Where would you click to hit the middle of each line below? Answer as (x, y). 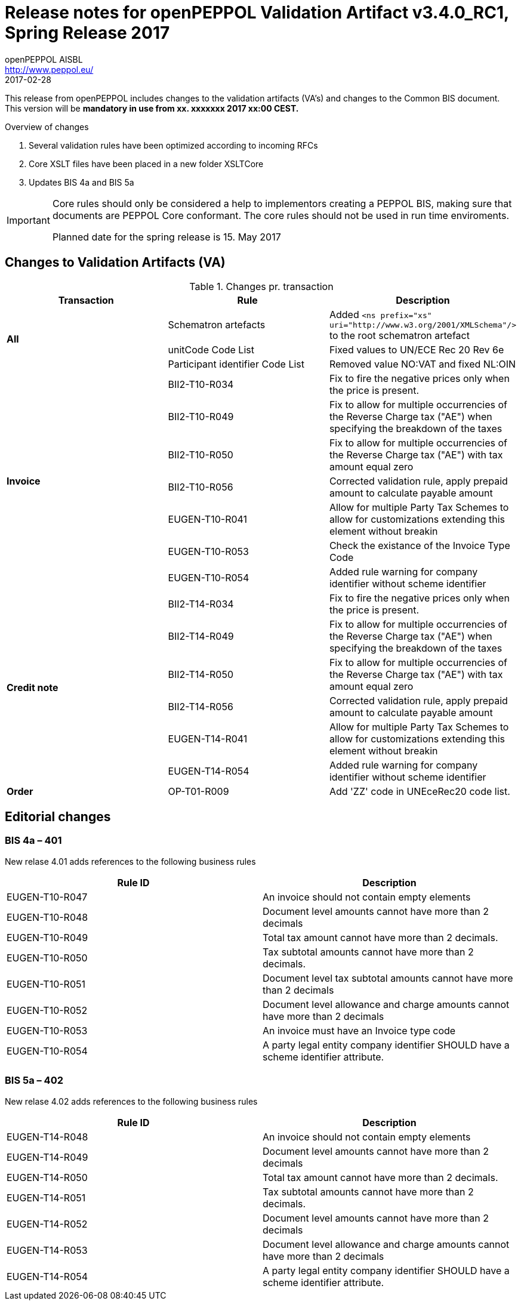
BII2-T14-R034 (201, 604)
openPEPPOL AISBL (44, 59)
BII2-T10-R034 (201, 384)
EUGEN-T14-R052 (47, 1224)
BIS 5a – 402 (34, 1080)
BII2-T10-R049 (201, 416)
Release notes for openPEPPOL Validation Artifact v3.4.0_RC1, (257, 13)
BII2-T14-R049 (201, 636)
